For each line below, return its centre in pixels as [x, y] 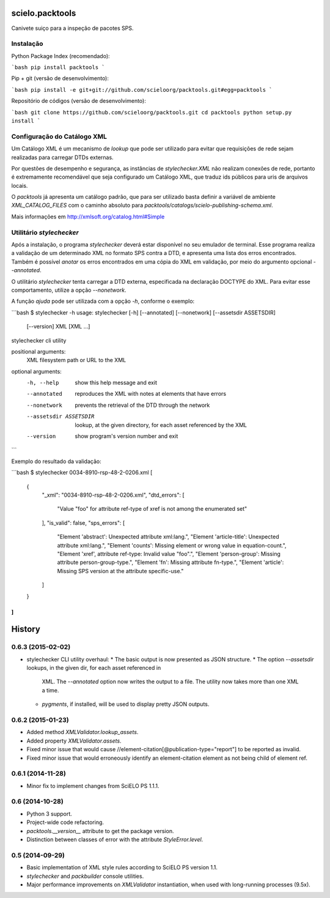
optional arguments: [37, 371]
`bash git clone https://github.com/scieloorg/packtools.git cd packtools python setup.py [152, 112]
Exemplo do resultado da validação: [56, 461]
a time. [50, 690]
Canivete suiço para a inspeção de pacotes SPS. [72, 28]
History [26, 629]
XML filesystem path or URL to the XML [76, 360]
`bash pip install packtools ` [58, 68]
